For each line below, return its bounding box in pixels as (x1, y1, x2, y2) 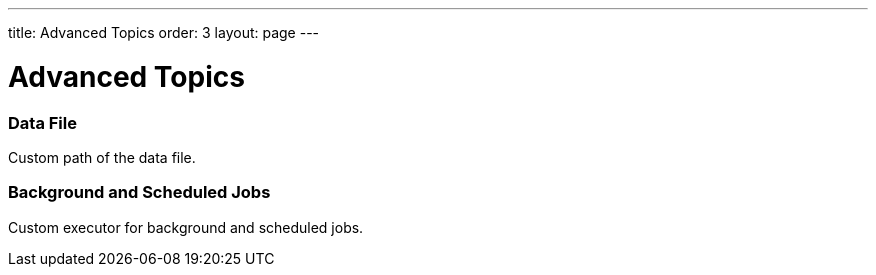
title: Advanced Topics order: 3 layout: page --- (8, 24, 320, 41)
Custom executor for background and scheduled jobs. (8, 218, 364, 236)
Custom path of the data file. (8, 148, 196, 166)
